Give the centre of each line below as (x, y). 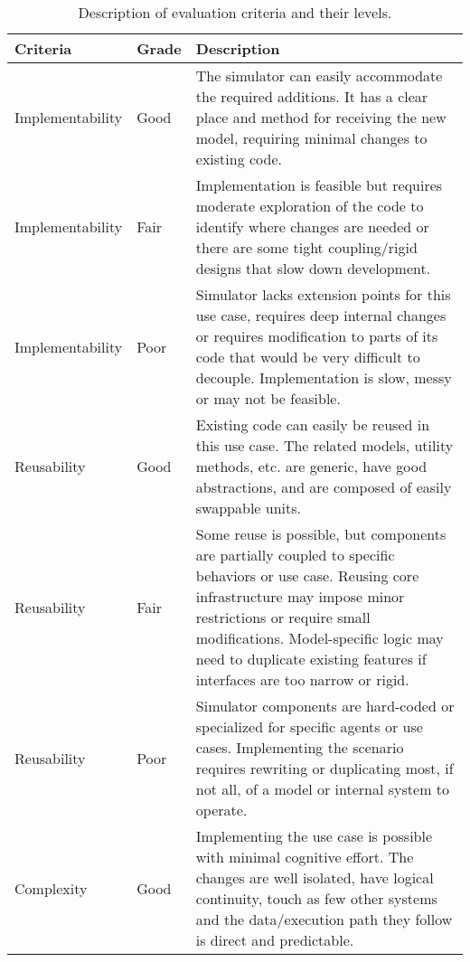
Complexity (51, 888)
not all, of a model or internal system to (323, 789)
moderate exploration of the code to (310, 206)
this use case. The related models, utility (324, 445)
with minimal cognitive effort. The (305, 857)
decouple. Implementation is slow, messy (324, 377)
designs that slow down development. (313, 268)
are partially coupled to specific (295, 555)
